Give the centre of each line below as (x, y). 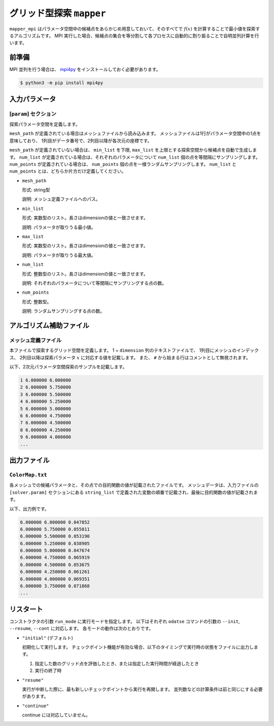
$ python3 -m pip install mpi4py (62, 83)
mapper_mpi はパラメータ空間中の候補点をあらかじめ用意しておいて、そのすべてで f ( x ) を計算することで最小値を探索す (135, 28)
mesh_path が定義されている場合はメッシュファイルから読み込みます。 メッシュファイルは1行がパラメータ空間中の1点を (135, 133)
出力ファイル (29, 460)
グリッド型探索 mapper (58, 13)
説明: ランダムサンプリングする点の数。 (63, 311)
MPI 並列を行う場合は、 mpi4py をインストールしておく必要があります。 (85, 70)
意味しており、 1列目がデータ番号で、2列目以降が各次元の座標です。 (81, 141)
